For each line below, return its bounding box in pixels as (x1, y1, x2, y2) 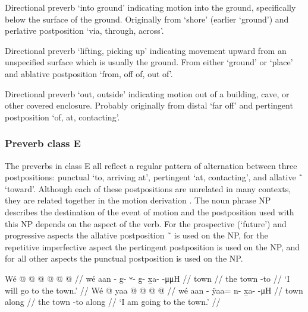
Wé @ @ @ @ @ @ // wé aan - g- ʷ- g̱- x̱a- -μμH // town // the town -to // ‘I (5, 272, 290, 284)
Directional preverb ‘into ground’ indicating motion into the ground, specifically (5, 1, 296, 13)
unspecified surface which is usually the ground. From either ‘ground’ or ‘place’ (5, 56, 293, 68)
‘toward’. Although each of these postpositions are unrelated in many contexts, (5, 182, 291, 195)
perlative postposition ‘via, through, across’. (5, 24, 164, 37)
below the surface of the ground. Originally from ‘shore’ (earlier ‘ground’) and (5, 12, 289, 25)
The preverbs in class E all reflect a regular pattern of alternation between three (5, 159, 297, 171)
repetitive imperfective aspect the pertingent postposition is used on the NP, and (5, 240, 300, 253)
